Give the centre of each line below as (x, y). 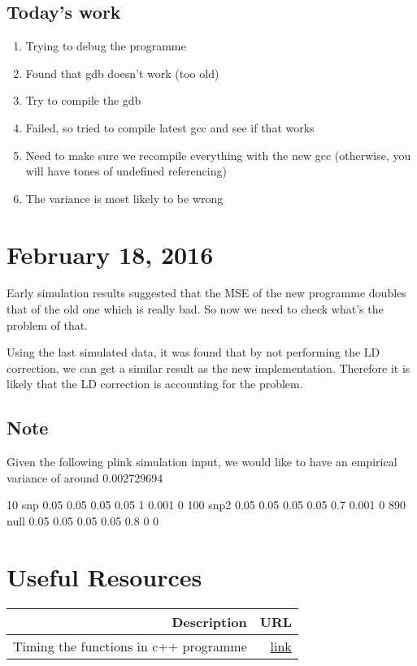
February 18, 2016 (110, 254)
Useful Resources (104, 576)
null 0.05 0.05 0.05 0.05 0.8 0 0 (83, 521)
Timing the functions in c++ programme (130, 646)
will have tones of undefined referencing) (126, 171)
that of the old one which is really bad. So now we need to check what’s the (195, 309)
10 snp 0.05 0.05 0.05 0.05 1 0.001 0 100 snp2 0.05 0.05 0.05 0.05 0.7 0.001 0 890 (206, 505)
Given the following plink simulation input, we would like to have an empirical (202, 462)
